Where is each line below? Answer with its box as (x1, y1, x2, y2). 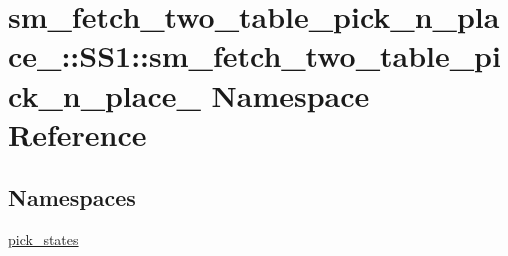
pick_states (8, 229, 79, 250)
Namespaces (8, 182, 136, 213)
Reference (8, 113, 147, 154)
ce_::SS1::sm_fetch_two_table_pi (8, 35, 501, 76)
